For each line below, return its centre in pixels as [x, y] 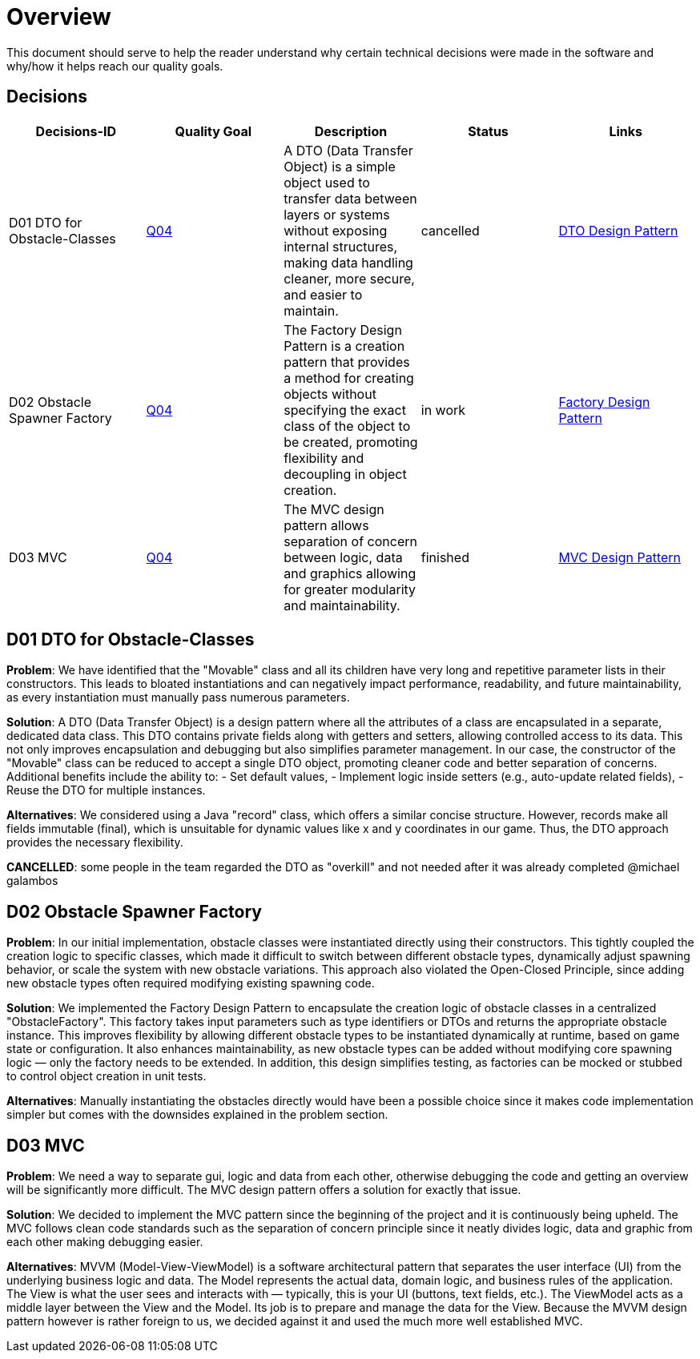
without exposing [336, 230]
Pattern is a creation [344, 346]
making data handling [348, 262]
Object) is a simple [340, 166]
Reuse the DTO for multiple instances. [106, 790]
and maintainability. [342, 605]
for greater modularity [350, 589]
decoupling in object [345, 474]
